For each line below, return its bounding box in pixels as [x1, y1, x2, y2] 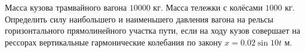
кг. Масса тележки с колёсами [153, 1, 263, 13]
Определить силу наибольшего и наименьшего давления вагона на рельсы [5, 12, 273, 25]
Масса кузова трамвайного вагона [5, 1, 127, 13]
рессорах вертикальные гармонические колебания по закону [5, 35, 222, 48]
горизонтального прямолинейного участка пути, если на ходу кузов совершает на [5, 24, 301, 37]
